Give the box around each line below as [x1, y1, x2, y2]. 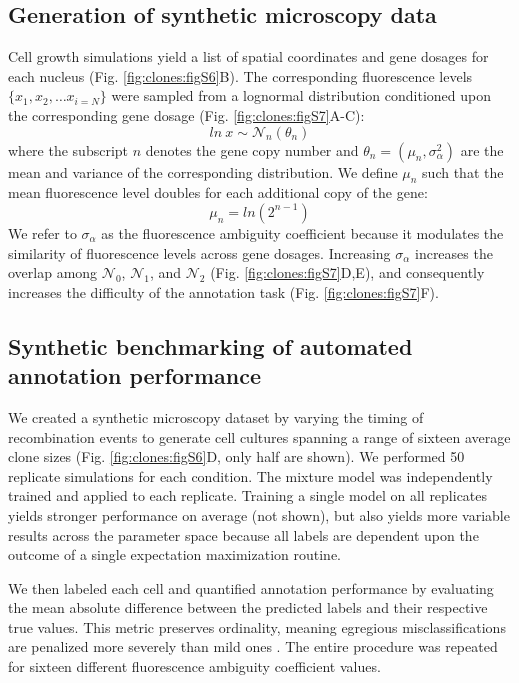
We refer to [8, 222, 77, 243]
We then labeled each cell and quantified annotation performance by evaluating [8, 577, 494, 598]
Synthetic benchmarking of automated [8, 330, 413, 361]
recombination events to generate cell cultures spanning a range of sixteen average [8, 426, 511, 447]
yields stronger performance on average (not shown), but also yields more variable [8, 504, 510, 525]
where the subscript [8, 139, 129, 160]
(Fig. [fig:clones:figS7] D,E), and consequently [210, 262, 485, 283]
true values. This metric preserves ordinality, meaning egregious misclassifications [8, 616, 506, 637]
